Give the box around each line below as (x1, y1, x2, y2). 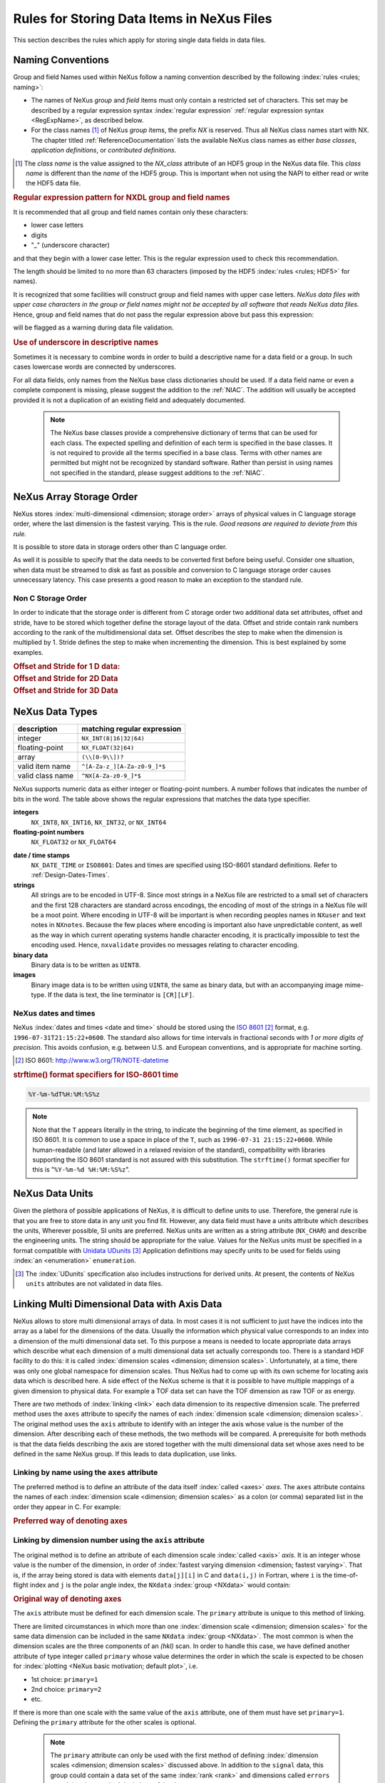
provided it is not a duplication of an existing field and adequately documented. (13, 396, 246, 404)
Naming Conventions (13, 54, 110, 66)
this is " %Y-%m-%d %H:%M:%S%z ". (32, 1165, 130, 1174)
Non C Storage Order (13, 593, 87, 603)
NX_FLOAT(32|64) (81, 744, 135, 752)
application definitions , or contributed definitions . (31, 146, 177, 155)
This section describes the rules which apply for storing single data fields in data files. (13, 36, 267, 44)
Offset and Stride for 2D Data (13, 674, 118, 684)
